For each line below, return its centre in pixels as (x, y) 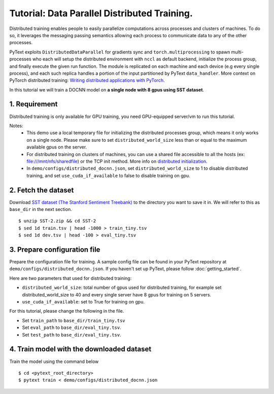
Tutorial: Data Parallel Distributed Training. (101, 13)
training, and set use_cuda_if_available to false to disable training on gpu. (108, 175)
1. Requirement (33, 104)
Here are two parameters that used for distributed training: (71, 278)
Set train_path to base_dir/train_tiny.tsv (74, 320)
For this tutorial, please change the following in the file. (67, 311)
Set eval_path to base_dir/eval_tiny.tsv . (72, 327)
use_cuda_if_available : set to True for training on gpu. (83, 302)
